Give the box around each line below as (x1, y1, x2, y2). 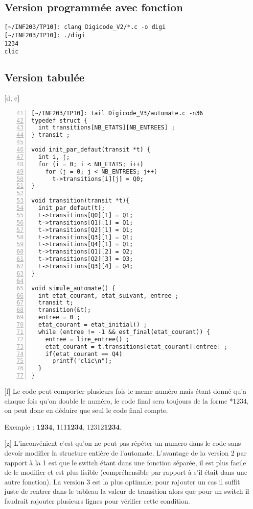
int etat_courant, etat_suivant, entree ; (38, 292, 179, 299)
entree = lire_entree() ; (45, 335, 130, 343)
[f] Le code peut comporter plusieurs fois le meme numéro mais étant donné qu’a (4, 386, 247, 396)
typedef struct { (31, 117, 88, 124)
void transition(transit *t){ (31, 197, 130, 204)
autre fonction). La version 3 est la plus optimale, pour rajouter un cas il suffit (4, 476, 240, 486)
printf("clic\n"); (52, 357, 112, 365)
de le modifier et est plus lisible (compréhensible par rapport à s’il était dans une (4, 467, 248, 477)
